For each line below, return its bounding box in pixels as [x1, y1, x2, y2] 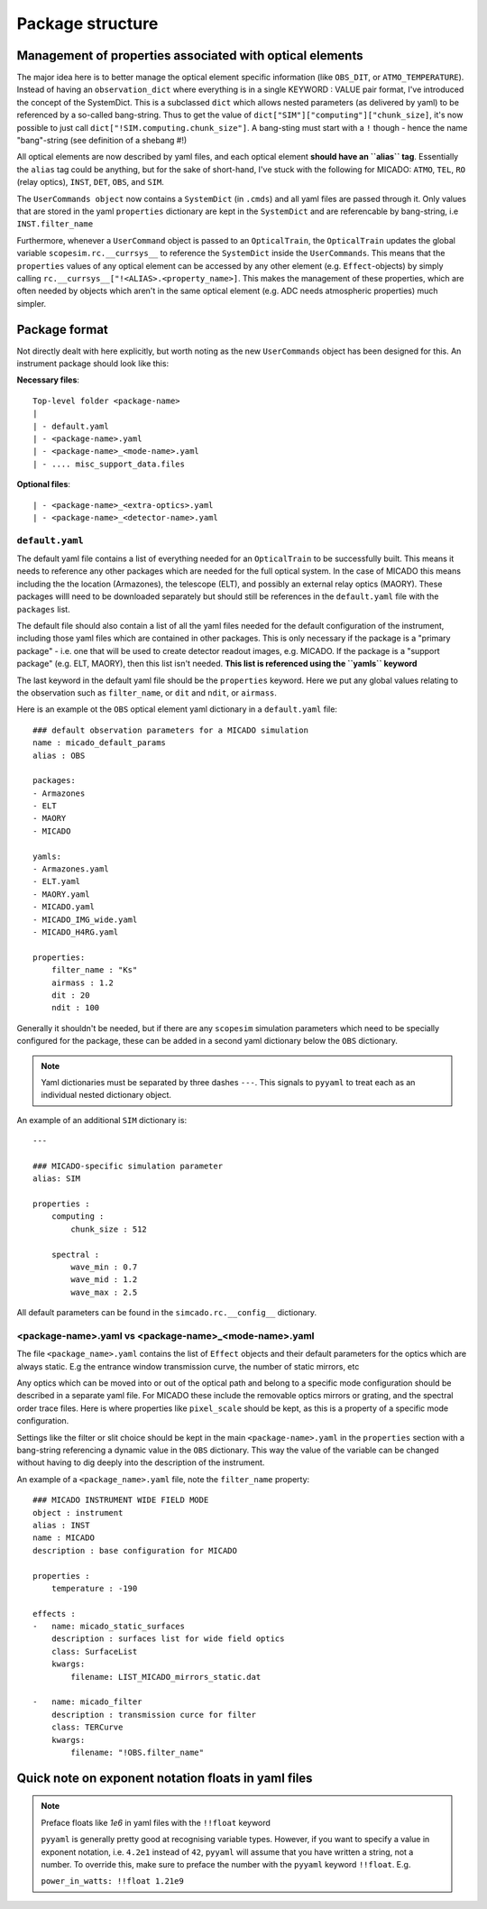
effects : [32, 1609, 76, 1618]
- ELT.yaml [32, 876, 81, 887]
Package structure [16, 14, 159, 33]
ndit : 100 [51, 1002, 100, 1013]
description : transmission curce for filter [51, 1710, 257, 1720]
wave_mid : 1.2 [70, 1275, 138, 1285]
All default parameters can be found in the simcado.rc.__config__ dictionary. [16, 1307, 317, 1318]
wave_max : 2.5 [70, 1286, 138, 1297]
